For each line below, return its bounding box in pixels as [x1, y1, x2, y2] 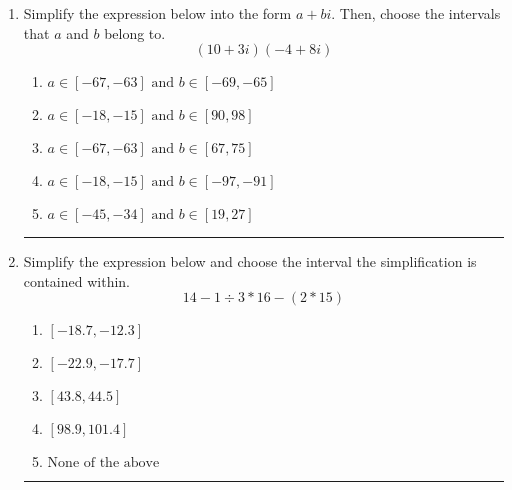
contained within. [23, 270, 130, 291]
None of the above [47, 456, 160, 471]
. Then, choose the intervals [331, 3, 501, 23]
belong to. [104, 22, 166, 43]
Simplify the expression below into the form [23, 3, 292, 23]
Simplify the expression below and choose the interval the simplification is [23, 251, 477, 272]
